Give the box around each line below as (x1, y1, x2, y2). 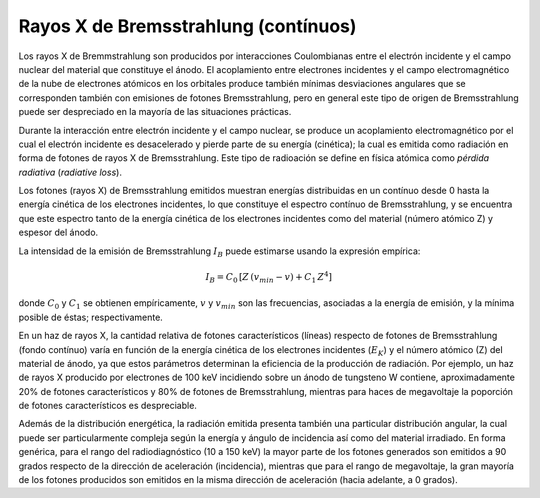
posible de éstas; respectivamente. (18, 311, 164, 323)
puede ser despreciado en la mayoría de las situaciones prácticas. (18, 106, 292, 118)
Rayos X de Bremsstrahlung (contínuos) (18, 15, 357, 37)
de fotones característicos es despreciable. (18, 400, 197, 412)
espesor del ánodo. (18, 226, 99, 239)
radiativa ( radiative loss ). (18, 166, 122, 178)
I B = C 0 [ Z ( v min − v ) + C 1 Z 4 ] (205, 270, 333, 285)
